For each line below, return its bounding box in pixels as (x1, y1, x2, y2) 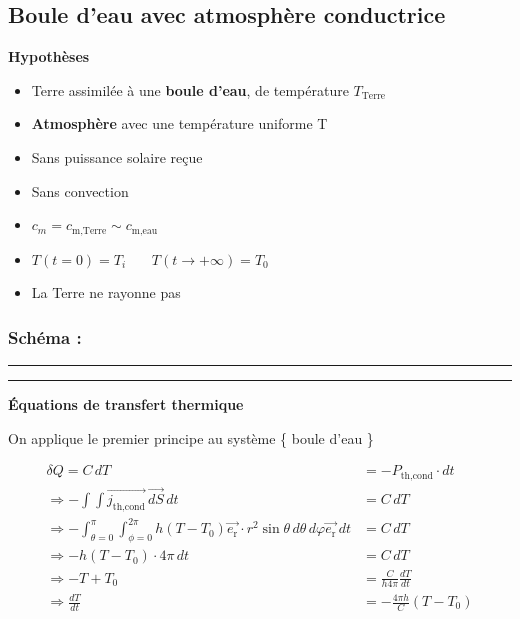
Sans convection (31, 180, 129, 201)
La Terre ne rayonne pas (31, 282, 181, 303)
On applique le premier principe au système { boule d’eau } (8, 427, 374, 448)
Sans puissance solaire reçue (31, 146, 203, 167)
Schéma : (8, 324, 82, 349)
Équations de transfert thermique (8, 394, 244, 415)
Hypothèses (8, 46, 90, 67)
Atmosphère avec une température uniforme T (31, 113, 328, 134)
